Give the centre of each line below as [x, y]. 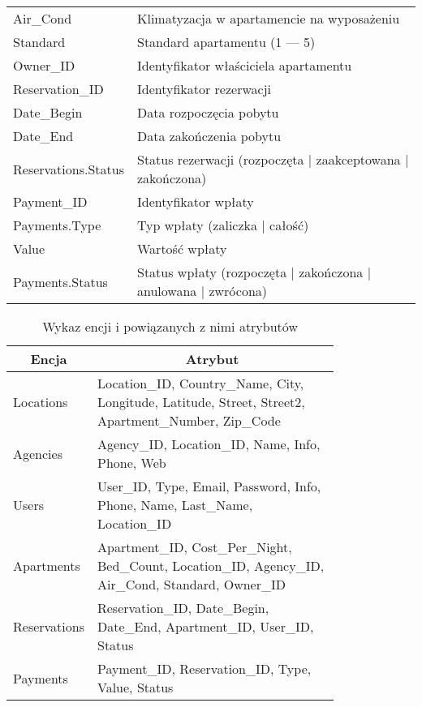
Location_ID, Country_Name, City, [200, 383]
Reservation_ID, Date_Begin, [183, 608]
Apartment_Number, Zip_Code [189, 420]
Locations [41, 402]
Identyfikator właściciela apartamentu [244, 65]
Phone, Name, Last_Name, [175, 505]
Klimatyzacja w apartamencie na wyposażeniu [268, 18]
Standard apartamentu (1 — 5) [226, 42]
